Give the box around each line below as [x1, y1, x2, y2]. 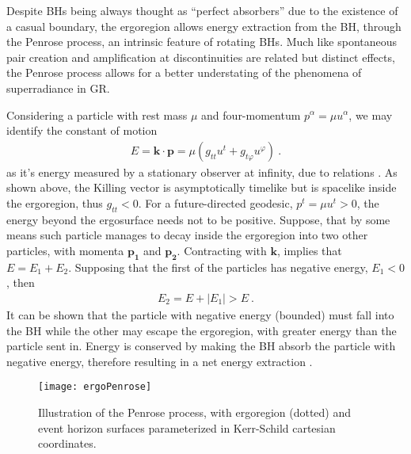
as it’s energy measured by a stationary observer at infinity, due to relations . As [6, 163, 398, 180]
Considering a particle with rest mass [6, 106, 188, 123]
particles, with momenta [6, 242, 124, 258]
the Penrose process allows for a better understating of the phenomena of [6, 64, 362, 81]
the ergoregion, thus [6, 194, 103, 211]
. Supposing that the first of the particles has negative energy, [68, 258, 368, 275]
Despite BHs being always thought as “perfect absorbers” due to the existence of [6, 2, 398, 18]
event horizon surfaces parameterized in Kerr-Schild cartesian [38, 419, 336, 436]
